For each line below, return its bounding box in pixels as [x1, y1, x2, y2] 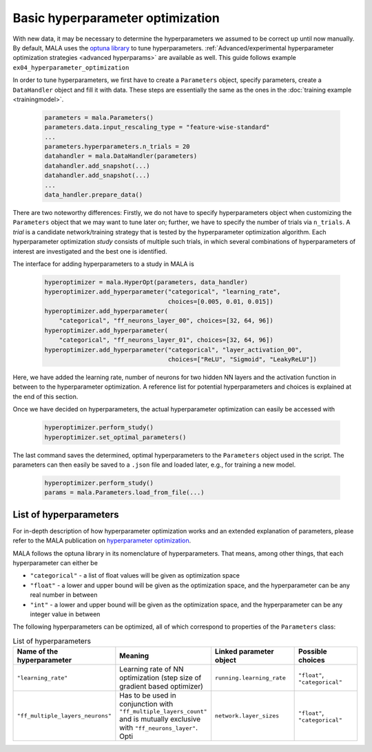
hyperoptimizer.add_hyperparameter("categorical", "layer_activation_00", [44, 345, 303, 354]
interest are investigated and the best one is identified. [12, 247, 167, 255]
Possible [298, 647, 327, 656]
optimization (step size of [119, 673, 202, 682]
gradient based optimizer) [119, 682, 203, 691]
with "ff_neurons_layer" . [119, 723, 198, 733]
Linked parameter [214, 647, 274, 656]
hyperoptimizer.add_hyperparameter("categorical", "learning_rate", [44, 288, 281, 296]
